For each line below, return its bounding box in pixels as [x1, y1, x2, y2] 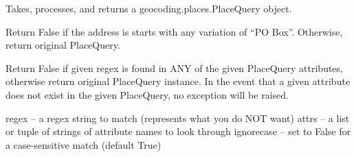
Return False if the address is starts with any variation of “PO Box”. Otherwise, [5, 24, 343, 38]
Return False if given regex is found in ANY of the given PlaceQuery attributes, [5, 60, 343, 75]
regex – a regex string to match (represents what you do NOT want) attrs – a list [5, 110, 350, 125]
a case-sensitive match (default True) [5, 137, 162, 152]
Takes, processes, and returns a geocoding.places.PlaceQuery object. [5, 1, 292, 15]
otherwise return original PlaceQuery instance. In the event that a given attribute [5, 74, 351, 88]
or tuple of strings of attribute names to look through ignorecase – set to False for [5, 124, 351, 138]
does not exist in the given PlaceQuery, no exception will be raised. [5, 87, 289, 101]
